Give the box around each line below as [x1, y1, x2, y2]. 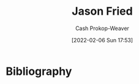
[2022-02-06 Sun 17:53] [72, 36, 133, 44]
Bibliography [6, 64, 72, 78]
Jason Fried [72, 4, 133, 18]
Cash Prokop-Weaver [75, 25, 130, 32]
